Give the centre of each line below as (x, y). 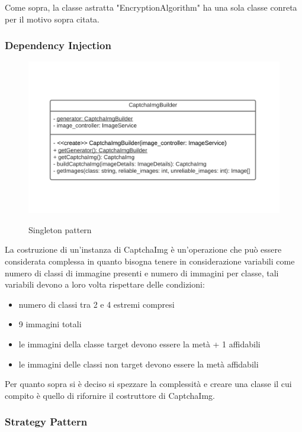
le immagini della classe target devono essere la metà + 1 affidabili (139, 344)
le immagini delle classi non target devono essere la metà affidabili (139, 364)
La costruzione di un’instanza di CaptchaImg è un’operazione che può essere (143, 249)
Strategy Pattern (46, 422)
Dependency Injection (58, 45)
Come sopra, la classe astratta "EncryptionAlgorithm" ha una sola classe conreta (151, 7)
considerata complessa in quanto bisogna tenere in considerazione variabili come (150, 261)
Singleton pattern (60, 229)
